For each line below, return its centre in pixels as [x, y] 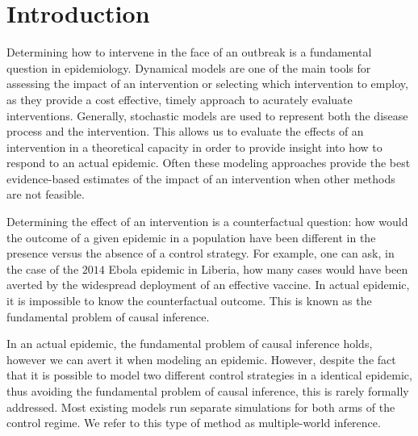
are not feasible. [46, 194]
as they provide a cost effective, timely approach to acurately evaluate [180, 99]
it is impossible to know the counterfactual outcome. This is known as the [189, 301]
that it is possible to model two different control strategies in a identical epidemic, [209, 375]
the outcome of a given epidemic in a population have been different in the [191, 237]
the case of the [43, 268]
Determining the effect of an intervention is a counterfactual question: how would [207, 222]
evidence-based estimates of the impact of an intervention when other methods [201, 178]
